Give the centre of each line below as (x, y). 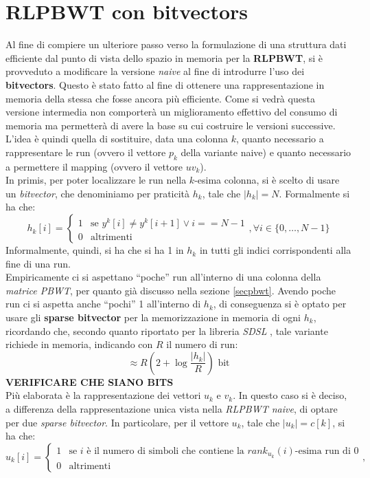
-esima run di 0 (327, 451)
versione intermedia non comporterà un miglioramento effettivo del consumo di (172, 112)
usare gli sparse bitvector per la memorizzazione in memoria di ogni (153, 317)
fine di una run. (38, 263)
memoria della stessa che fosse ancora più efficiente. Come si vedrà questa (160, 98)
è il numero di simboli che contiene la (165, 451)
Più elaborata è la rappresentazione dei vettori (103, 395)
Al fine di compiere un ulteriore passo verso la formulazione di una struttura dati (176, 44)
